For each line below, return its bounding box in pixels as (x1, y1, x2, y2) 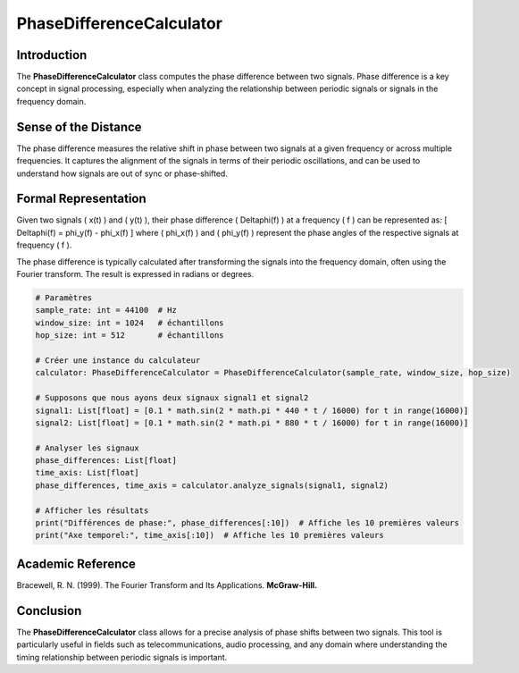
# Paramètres (35, 292, 93, 303)
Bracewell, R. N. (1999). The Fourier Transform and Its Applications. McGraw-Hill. (16, 579, 317, 590)
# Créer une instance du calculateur (35, 355, 201, 366)
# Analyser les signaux (35, 442, 140, 453)
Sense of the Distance (16, 119, 142, 134)
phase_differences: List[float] (35, 456, 178, 466)
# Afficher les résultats (35, 505, 149, 516)
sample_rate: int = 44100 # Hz (35, 305, 178, 315)
